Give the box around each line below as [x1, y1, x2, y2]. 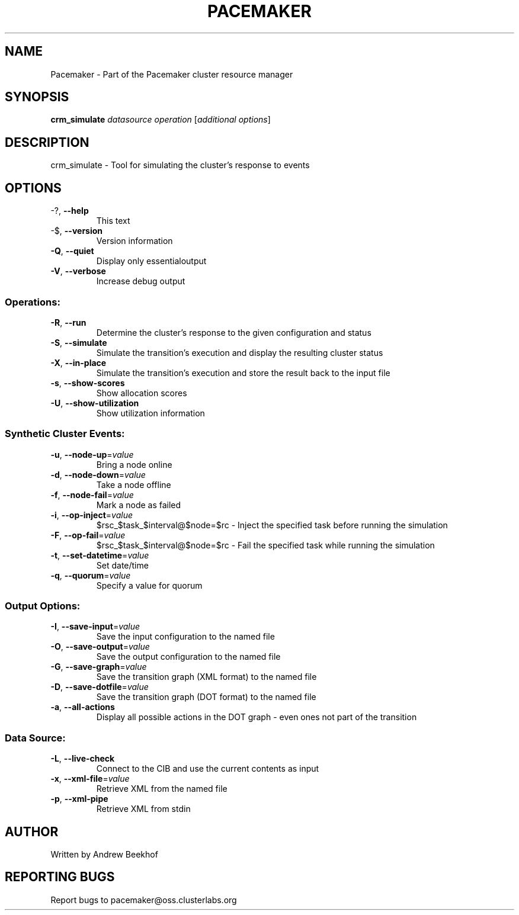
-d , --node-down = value [50, 469, 146, 480]
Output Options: [5, 600, 81, 612]
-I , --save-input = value [50, 621, 140, 632]
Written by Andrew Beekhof [50, 849, 158, 859]
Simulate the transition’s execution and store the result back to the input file [96, 367, 390, 378]
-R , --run [50, 317, 86, 328]
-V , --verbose [50, 266, 106, 277]
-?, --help [50, 206, 89, 216]
